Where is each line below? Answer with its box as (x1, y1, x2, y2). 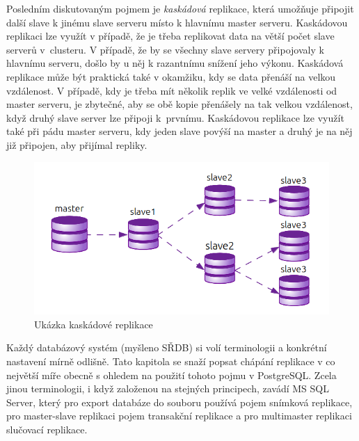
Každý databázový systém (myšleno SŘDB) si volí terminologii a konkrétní (6, 340, 327, 355)
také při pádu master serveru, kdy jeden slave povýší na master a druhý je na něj (6, 124, 353, 138)
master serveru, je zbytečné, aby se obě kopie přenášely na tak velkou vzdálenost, (6, 97, 353, 111)
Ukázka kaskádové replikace (34, 316, 153, 331)
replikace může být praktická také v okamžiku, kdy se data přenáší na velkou (6, 69, 336, 83)
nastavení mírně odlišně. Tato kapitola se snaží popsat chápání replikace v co (6, 353, 335, 368)
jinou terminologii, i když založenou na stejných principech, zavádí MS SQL (6, 381, 329, 396)
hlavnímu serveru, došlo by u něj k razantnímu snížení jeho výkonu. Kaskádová (6, 56, 344, 70)
